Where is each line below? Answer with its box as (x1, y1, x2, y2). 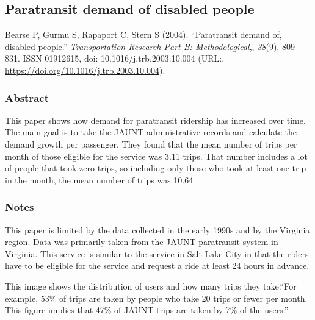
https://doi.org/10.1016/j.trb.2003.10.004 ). (5, 63, 165, 76)
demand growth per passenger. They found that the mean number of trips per (5, 137, 297, 150)
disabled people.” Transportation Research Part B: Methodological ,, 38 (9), (5, 40, 280, 52)
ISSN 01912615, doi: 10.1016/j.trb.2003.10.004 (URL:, (23, 52, 225, 65)
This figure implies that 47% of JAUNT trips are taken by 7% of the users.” (5, 304, 289, 316)
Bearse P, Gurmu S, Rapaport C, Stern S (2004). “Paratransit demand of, (5, 28, 282, 41)
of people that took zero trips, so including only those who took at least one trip (5, 162, 306, 174)
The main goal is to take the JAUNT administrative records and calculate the (5, 126, 297, 138)
